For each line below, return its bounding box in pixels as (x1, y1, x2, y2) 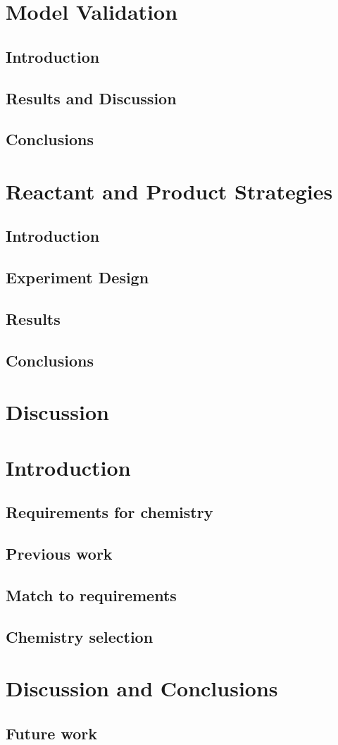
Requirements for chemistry (6, 501, 213, 523)
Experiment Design (6, 266, 149, 288)
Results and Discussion (6, 87, 177, 109)
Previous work (6, 543, 113, 565)
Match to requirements (6, 584, 177, 605)
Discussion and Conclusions (6, 674, 278, 703)
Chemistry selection (6, 625, 154, 647)
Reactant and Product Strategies (6, 176, 333, 205)
